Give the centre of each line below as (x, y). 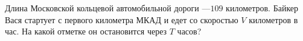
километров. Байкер (262, 8)
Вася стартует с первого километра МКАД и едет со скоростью (122, 19)
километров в (273, 19)
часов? (189, 31)
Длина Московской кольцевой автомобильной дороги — (108, 8)
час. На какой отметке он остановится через (86, 31)
